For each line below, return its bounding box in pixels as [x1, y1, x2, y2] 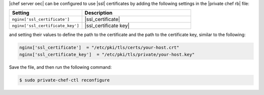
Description [85, 10, 112, 17]
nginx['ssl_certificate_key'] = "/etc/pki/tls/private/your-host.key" [19, 52, 195, 57]
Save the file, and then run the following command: [9, 64, 112, 70]
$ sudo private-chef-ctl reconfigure [19, 77, 110, 83]
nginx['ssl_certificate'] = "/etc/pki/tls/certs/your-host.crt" [19, 45, 179, 51]
